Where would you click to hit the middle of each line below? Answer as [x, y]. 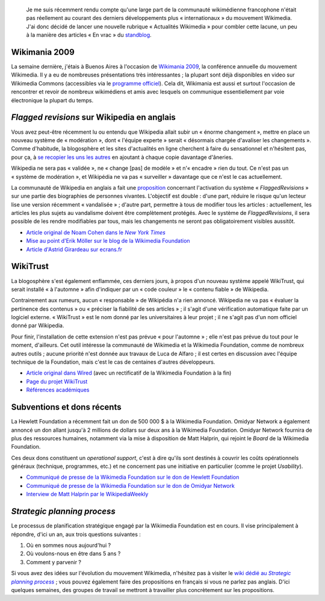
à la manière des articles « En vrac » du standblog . [89, 35]
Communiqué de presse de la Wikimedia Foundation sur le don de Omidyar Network [130, 485]
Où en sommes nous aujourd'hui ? [69, 545]
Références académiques [58, 390]
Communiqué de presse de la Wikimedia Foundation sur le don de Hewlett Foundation [133, 477]
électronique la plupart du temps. [52, 100]
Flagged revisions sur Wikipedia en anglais [93, 117]
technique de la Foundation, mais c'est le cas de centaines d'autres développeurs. [113, 362]
